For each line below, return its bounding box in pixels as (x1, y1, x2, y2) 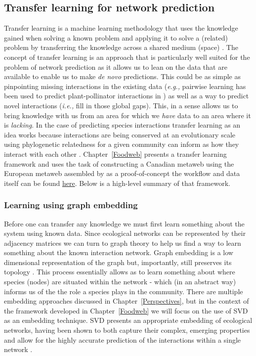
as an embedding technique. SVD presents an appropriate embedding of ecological (4, 315, 253, 325)
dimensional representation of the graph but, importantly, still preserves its (4, 257, 232, 267)
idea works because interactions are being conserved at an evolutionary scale (4, 129, 235, 139)
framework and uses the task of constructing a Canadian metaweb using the (4, 158, 234, 169)
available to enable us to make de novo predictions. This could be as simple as (4, 71, 241, 82)
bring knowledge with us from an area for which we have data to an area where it (4, 110, 251, 120)
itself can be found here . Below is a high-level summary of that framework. (4, 178, 230, 188)
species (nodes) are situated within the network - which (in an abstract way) (4, 276, 236, 287)
